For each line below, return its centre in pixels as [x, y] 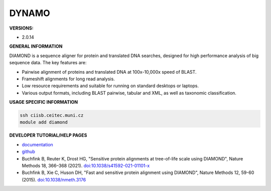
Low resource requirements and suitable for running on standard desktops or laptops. [110, 86]
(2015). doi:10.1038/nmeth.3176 [54, 179]
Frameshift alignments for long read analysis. [68, 79]
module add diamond [44, 122]
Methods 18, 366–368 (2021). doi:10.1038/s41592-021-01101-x [86, 165]
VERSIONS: [21, 28]
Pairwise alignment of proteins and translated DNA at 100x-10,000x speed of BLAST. [109, 72]
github [28, 152]
